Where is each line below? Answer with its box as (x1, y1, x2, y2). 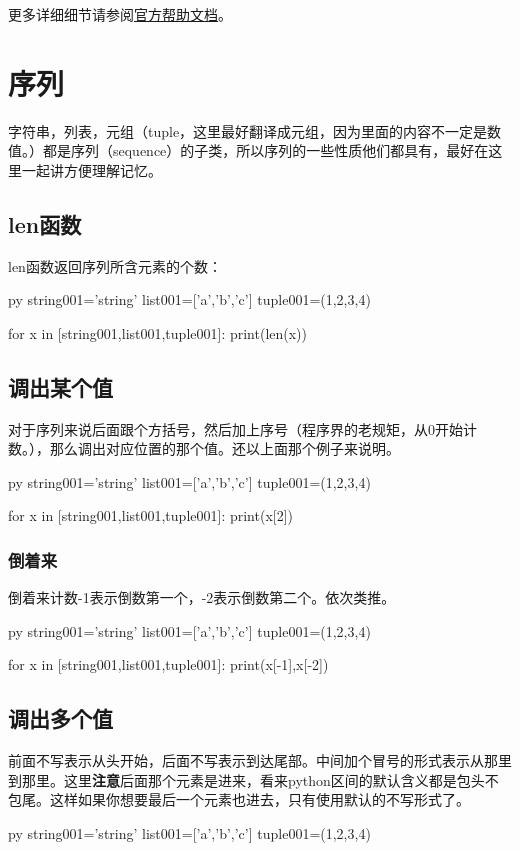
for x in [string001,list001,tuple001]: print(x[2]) (8, 505, 294, 526)
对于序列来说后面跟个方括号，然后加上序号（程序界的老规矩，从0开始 (8, 418, 463, 439)
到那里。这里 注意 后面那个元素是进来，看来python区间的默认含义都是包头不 (8, 769, 499, 790)
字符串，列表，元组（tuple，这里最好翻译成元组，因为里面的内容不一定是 (8, 120, 488, 141)
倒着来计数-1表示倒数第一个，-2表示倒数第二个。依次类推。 (8, 587, 396, 608)
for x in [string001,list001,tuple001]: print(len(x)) (8, 322, 308, 343)
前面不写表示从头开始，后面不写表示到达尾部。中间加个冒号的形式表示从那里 (8, 750, 512, 771)
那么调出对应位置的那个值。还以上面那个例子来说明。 (49, 438, 400, 459)
